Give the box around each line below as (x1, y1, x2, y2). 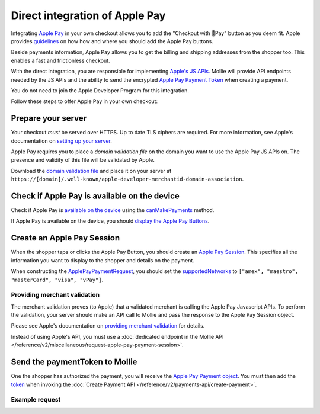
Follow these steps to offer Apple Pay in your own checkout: (11, 98, 158, 105)
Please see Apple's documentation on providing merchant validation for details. (11, 322, 205, 329)
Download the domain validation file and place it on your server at (11, 167, 172, 174)
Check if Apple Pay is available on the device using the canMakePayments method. (11, 207, 215, 214)
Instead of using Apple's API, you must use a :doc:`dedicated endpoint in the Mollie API (11, 333, 224, 340)
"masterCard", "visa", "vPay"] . (11, 276, 104, 283)
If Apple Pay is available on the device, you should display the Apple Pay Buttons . (11, 217, 210, 224)
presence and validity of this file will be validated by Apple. (11, 156, 155, 163)
